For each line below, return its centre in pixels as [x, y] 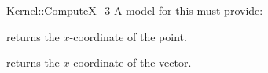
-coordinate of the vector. [130, 63]
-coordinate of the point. [128, 36]
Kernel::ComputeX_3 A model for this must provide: [135, 10]
